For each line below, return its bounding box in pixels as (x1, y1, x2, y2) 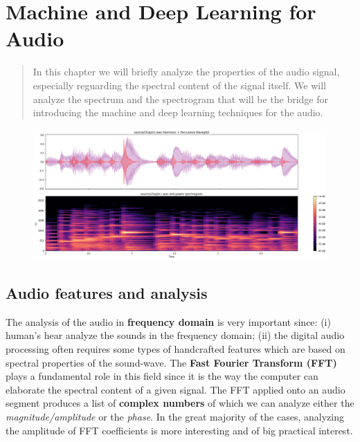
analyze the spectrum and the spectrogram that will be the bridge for (33, 91, 328, 106)
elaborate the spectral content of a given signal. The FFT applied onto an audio (6, 382, 345, 396)
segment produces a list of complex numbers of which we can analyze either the (6, 396, 354, 410)
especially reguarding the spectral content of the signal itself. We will (33, 77, 326, 92)
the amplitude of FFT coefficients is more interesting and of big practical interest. (6, 423, 353, 437)
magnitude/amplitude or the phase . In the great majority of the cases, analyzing (6, 409, 344, 424)
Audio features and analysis (6, 282, 208, 304)
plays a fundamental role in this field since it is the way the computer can (6, 369, 318, 383)
